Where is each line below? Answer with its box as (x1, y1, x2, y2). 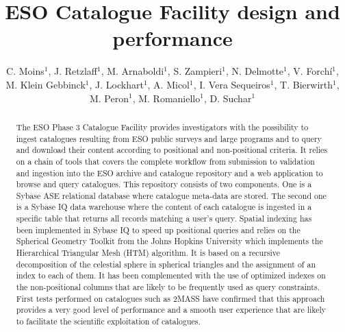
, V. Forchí (287, 64, 333, 78)
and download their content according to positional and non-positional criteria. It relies (16, 144, 328, 156)
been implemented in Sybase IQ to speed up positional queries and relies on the (16, 224, 301, 235)
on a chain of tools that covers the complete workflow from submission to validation (16, 155, 315, 167)
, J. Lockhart (89, 77, 144, 91)
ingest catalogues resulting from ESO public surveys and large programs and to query (16, 132, 322, 144)
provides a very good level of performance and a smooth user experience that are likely (16, 304, 327, 316)
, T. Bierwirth (274, 77, 333, 91)
